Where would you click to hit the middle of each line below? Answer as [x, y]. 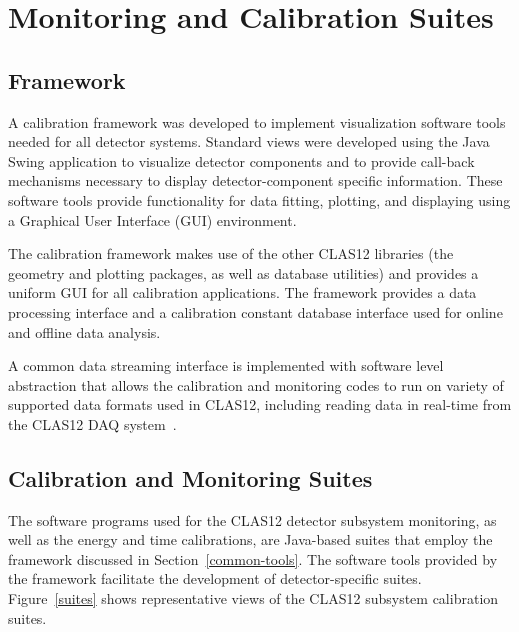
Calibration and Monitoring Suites [190, 477]
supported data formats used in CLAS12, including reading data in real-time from [260, 404]
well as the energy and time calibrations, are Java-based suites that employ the [250, 539]
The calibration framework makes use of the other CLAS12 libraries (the [231, 253]
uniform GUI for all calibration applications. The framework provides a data [242, 292]
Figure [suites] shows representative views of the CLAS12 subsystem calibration [253, 598]
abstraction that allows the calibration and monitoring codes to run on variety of [256, 384]
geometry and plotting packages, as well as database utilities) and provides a [243, 272]
